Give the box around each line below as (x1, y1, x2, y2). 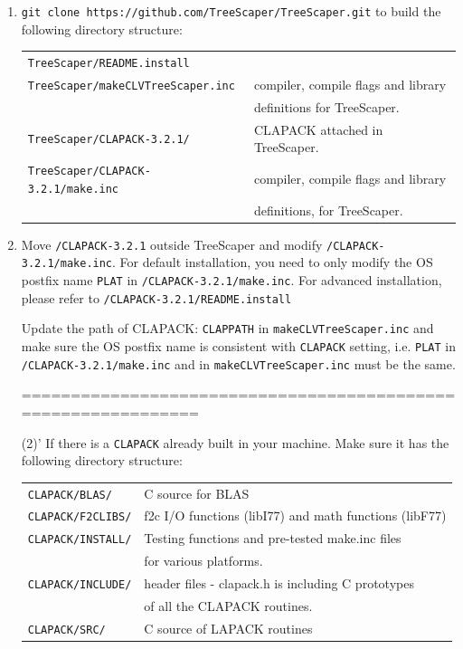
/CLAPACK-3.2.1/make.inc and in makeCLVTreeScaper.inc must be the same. (21, 354, 456, 373)
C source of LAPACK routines (144, 618, 313, 637)
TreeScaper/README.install (27, 57, 190, 70)
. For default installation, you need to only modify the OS (112, 253, 433, 272)
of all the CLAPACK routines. (144, 597, 313, 615)
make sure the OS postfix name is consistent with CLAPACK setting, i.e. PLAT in (21, 337, 456, 356)
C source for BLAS (144, 483, 250, 502)
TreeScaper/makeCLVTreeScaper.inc (27, 79, 235, 92)
